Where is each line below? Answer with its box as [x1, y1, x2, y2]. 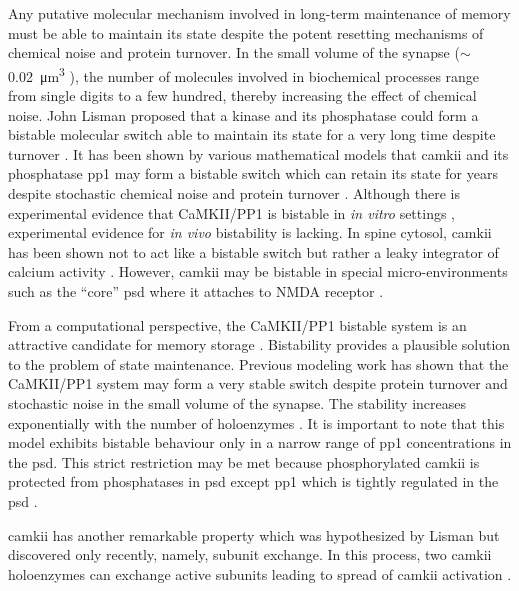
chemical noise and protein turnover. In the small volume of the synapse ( [8, 42, 460, 63]
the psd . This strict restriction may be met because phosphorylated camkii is [8, 451, 480, 472]
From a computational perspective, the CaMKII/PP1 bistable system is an [8, 314, 467, 335]
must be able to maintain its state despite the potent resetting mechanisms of [8, 22, 484, 43]
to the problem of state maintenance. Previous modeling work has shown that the [8, 353, 509, 374]
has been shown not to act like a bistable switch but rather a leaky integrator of [8, 241, 499, 262]
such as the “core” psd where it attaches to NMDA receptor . [8, 280, 384, 301]
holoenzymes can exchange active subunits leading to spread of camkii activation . [8, 563, 512, 584]
